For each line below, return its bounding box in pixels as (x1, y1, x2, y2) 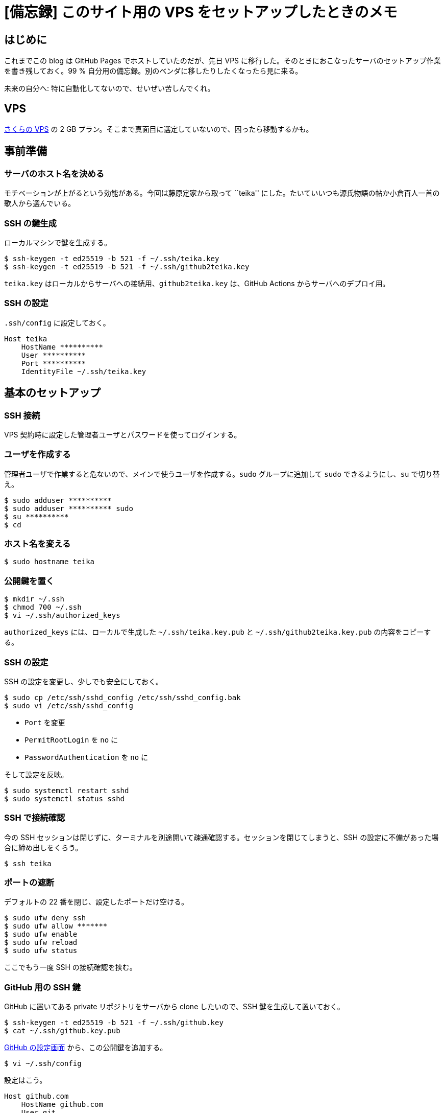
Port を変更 (24, 717, 65, 727)
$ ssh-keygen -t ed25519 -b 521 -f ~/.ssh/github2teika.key (4, 262, 250, 271)
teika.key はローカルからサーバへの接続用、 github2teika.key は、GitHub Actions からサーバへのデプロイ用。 (4, 279, 390, 288)
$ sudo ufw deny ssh (4, 914, 86, 922)
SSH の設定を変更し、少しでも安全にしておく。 (4, 677, 163, 686)
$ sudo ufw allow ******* (4, 922, 108, 931)
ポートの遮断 (4, 877, 55, 888)
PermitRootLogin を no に (24, 735, 118, 744)
